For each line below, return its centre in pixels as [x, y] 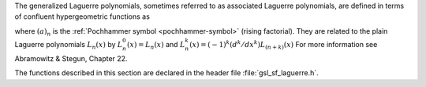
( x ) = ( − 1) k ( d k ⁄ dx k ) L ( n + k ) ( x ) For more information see [284, 45]
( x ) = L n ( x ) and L [156, 45]
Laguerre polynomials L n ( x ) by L [69, 45]
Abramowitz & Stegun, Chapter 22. [71, 58]
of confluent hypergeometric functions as [82, 16]
